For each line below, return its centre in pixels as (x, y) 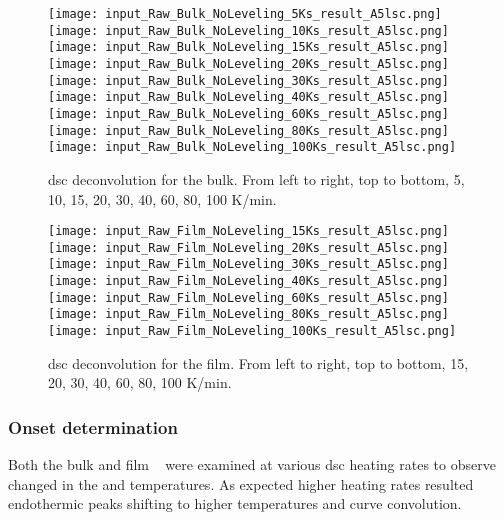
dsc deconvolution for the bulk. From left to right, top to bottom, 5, (256, 178)
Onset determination (93, 426)
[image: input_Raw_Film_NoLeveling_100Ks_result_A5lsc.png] (252, 331)
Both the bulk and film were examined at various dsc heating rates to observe (252, 464)
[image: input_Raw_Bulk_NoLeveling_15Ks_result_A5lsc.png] (248, 47)
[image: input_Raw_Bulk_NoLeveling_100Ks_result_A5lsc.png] (252, 147)
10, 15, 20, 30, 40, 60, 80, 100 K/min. (162, 198)
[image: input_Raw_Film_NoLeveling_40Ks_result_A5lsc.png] (248, 281)
